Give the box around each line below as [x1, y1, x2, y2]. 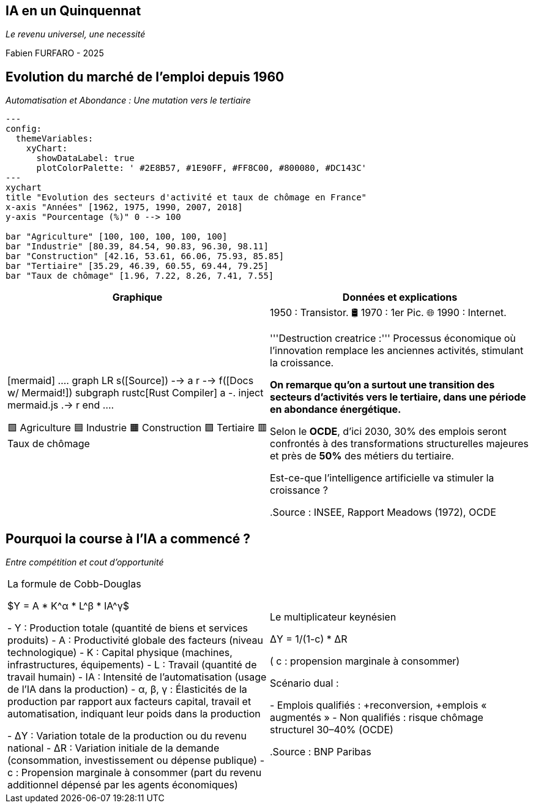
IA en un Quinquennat [6, 3, 141, 18]
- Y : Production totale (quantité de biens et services [7, 622, 248, 635]
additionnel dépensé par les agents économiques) [7, 779, 238, 791]
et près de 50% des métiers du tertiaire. [270, 450, 454, 463]
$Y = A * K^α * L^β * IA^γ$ [7, 600, 129, 613]
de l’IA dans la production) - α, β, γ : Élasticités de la [7, 683, 247, 696]
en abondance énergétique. [270, 403, 401, 416]
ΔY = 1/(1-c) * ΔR [270, 633, 348, 646]
